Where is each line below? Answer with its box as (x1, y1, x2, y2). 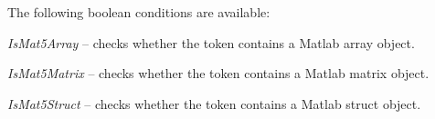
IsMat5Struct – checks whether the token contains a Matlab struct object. (7, 94, 421, 113)
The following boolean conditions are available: (7, 3, 271, 21)
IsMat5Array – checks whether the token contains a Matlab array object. (7, 33, 415, 52)
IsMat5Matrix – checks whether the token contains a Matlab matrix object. (7, 64, 430, 83)
